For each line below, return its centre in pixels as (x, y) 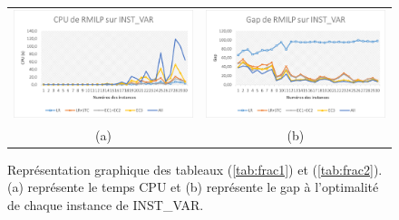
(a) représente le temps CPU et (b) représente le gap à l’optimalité (193, 187)
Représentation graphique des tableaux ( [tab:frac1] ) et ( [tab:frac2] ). (195, 169)
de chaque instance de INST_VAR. (106, 205)
